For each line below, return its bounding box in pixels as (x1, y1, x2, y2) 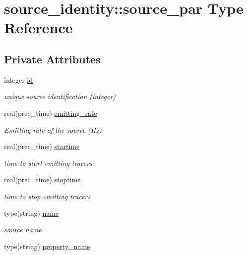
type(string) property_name (4, 241, 90, 251)
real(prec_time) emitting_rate (4, 107, 97, 118)
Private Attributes (4, 51, 101, 66)
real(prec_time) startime (4, 141, 80, 152)
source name (4, 224, 42, 235)
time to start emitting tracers (4, 157, 92, 168)
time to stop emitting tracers (4, 191, 91, 201)
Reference (4, 17, 73, 38)
